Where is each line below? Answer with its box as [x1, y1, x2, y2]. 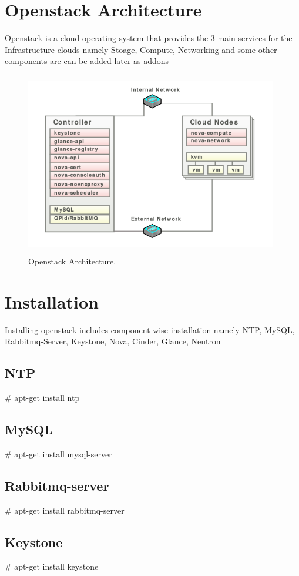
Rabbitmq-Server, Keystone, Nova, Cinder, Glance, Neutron [5, 335, 221, 347]
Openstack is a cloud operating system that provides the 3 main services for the [5, 32, 293, 44]
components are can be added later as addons [5, 55, 169, 67]
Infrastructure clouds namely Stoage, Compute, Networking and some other [5, 43, 277, 55]
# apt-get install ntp [5, 391, 80, 403]
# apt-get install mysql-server [5, 447, 112, 460]
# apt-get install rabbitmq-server [5, 504, 125, 516]
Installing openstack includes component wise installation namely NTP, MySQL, [5, 323, 295, 336]
